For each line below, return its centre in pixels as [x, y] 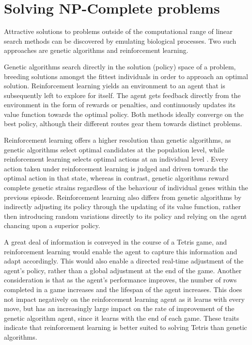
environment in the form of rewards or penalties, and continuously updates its [120, 105]
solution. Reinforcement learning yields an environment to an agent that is [115, 86]
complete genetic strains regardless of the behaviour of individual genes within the [126, 188]
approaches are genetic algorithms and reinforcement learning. [96, 50]
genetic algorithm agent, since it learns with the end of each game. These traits [122, 318]
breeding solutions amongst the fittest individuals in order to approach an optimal [126, 76]
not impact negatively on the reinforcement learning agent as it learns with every [124, 299]
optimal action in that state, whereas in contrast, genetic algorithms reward [117, 178]
